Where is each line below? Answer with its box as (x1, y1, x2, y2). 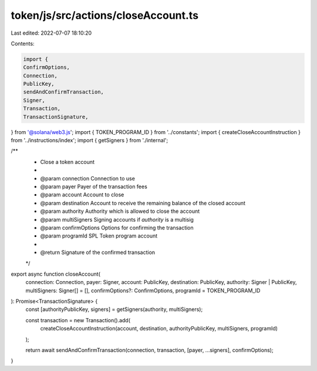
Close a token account (40, 158, 95, 165)
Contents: (11, 40, 35, 47)
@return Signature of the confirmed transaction (40, 249, 156, 256)
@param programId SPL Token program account (40, 232, 158, 239)
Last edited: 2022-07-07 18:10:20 (11, 29, 92, 36)
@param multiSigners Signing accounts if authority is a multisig (40, 216, 194, 223)
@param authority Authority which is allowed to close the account (40, 208, 200, 215)
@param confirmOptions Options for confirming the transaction (40, 224, 194, 231)
